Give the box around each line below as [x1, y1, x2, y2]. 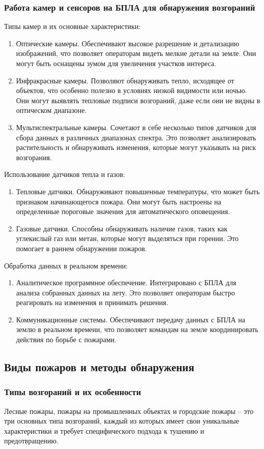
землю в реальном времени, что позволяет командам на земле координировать [16, 324, 258, 335]
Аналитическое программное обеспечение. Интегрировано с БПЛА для [16, 277, 237, 288]
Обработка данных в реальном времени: [4, 260, 128, 271]
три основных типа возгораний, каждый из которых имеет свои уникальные [4, 415, 239, 426]
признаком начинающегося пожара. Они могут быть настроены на [16, 196, 221, 206]
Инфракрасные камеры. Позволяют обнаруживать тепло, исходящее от [16, 75, 234, 85]
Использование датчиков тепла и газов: [4, 169, 125, 179]
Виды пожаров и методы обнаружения [4, 359, 194, 375]
